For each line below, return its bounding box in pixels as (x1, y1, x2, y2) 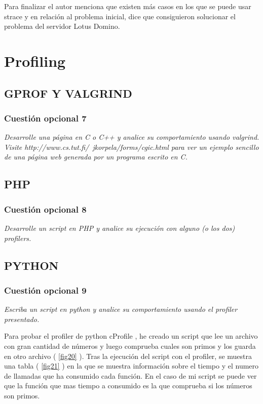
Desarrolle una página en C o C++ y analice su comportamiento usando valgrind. (4, 132, 259, 142)
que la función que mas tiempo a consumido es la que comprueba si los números (4, 380, 252, 391)
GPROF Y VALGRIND (4, 85, 132, 101)
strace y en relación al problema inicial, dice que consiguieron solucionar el (4, 11, 236, 21)
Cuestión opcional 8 (4, 203, 87, 215)
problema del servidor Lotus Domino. (4, 21, 120, 31)
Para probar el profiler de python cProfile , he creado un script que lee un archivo (4, 331, 258, 341)
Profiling (4, 50, 66, 71)
